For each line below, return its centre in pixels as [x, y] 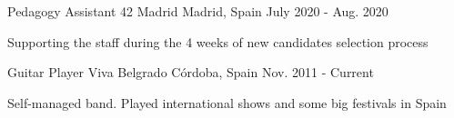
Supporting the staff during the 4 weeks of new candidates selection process [218, 41]
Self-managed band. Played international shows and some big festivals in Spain [227, 102]
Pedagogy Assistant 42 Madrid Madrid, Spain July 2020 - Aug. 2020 [198, 11]
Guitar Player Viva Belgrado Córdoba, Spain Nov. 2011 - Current [191, 72]
